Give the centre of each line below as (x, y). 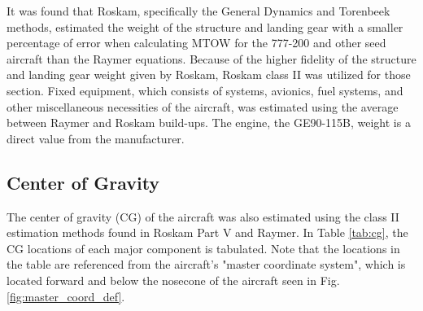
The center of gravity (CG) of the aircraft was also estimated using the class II (203, 216)
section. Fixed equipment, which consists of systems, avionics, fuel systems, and (205, 90)
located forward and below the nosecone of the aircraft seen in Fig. (173, 280)
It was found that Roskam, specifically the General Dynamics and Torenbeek (198, 11)
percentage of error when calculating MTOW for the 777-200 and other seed (196, 43)
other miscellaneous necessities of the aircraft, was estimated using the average (203, 106)
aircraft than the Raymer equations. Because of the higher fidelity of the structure (211, 58)
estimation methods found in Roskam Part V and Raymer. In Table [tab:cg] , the (207, 232)
